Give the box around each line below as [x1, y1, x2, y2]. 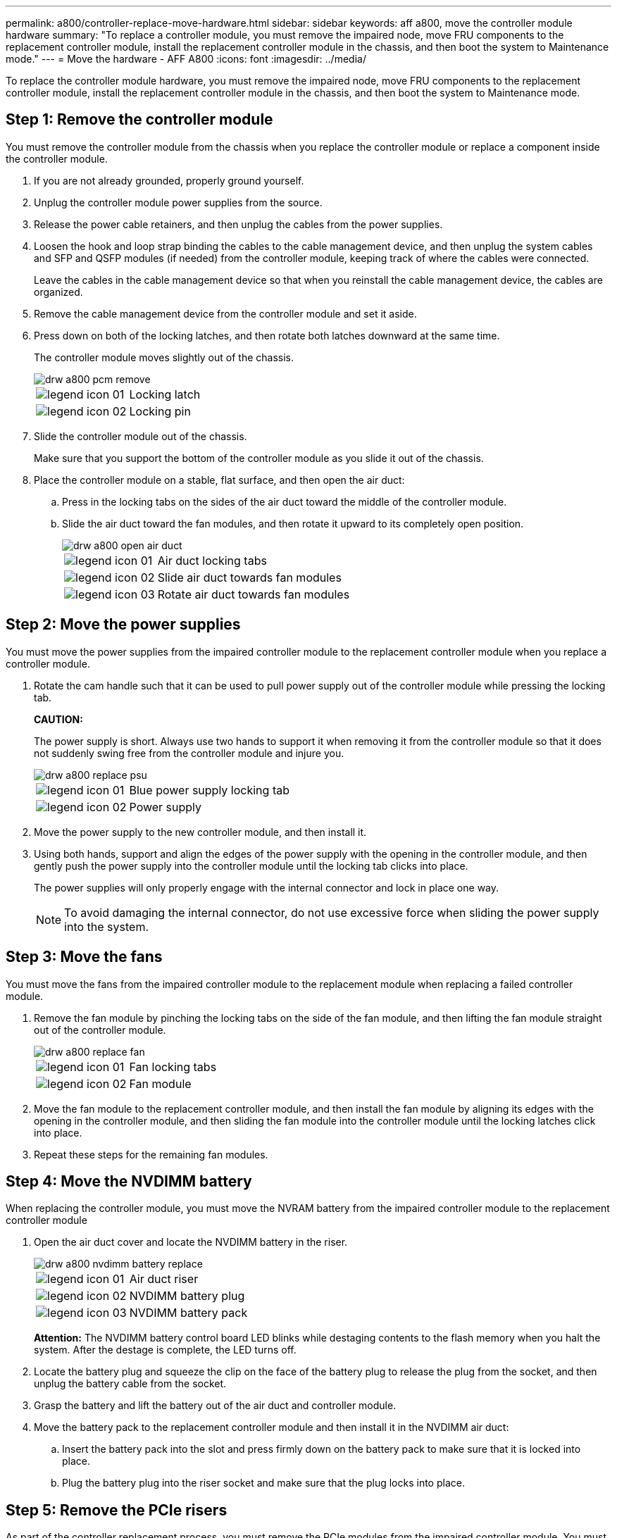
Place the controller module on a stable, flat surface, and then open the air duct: [34, 473, 405, 486]
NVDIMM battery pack [129, 1306, 248, 1320]
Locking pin [129, 404, 191, 418]
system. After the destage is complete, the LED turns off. [34, 1344, 297, 1356]
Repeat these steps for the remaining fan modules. [34, 1148, 268, 1161]
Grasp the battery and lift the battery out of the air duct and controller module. [34, 1399, 397, 1412]
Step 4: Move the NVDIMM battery [6, 1172, 252, 1190]
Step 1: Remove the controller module [6, 111, 273, 129]
